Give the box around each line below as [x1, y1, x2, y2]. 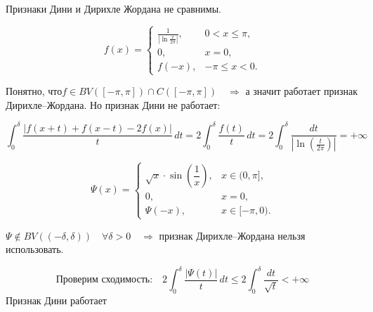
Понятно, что [6, 84, 63, 98]
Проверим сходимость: [55, 275, 153, 285]
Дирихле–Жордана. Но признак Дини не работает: [6, 97, 221, 112]
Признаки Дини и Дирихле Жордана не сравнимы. [6, 1, 221, 15]
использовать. [6, 242, 64, 256]
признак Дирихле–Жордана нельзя [159, 228, 306, 242]
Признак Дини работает [6, 293, 107, 308]
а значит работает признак [245, 84, 358, 98]
